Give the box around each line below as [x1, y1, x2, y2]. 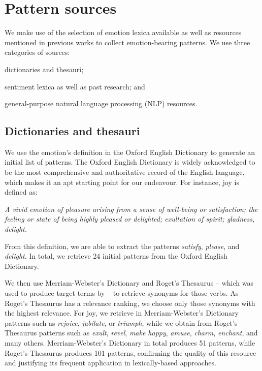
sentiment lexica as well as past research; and [5, 81, 145, 91]
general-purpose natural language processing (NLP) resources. [5, 98, 198, 109]
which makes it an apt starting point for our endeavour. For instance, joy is [5, 176, 239, 187]
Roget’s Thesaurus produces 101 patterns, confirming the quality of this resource [5, 347, 256, 358]
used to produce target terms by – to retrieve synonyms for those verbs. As [5, 288, 239, 298]
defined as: [5, 187, 38, 197]
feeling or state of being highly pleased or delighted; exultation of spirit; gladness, [5, 213, 255, 224]
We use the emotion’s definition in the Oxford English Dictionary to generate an [5, 146, 255, 157]
